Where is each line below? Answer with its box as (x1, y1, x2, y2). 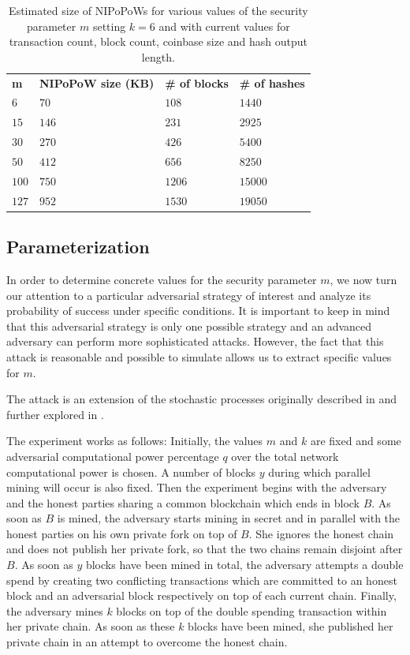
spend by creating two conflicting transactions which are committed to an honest (6, 571, 397, 588)
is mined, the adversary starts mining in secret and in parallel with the (57, 510, 401, 526)
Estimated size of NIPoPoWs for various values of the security (9, 2, 308, 18)
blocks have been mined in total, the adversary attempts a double (85, 556, 404, 573)
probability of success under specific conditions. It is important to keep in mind (6, 302, 390, 319)
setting (92, 17, 126, 34)
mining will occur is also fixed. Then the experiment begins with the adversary (6, 479, 387, 496)
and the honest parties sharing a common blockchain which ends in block (6, 494, 360, 511)
